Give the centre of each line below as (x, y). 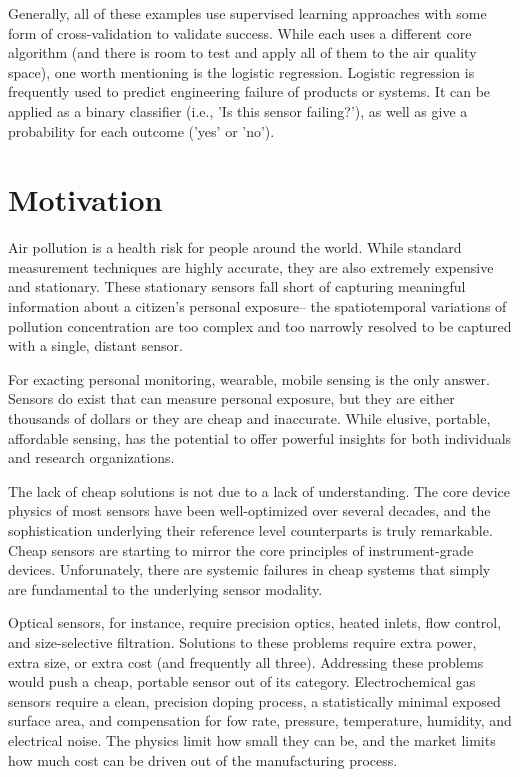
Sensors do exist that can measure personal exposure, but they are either (231, 398)
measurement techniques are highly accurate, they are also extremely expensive (251, 266)
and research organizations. (91, 457)
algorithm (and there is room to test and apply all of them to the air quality (242, 52)
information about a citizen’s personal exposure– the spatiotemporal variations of (257, 306)
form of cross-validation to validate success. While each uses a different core (240, 32)
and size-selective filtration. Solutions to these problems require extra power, (242, 641)
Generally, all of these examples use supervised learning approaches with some (247, 13)
